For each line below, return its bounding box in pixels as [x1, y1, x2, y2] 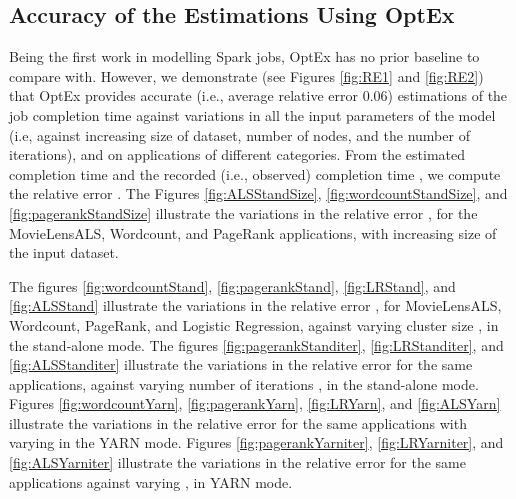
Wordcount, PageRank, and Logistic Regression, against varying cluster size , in [9, 314, 499, 335]
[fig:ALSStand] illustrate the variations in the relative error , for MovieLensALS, [9, 295, 502, 316]
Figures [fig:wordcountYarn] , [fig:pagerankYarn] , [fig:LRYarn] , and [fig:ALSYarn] [9, 393, 501, 414]
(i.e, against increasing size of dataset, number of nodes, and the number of [9, 124, 470, 145]
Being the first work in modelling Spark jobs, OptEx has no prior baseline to [9, 46, 480, 67]
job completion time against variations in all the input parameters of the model [9, 104, 496, 125]
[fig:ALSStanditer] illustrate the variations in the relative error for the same [9, 354, 473, 375]
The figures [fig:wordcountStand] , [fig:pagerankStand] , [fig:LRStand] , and [9, 275, 456, 296]
